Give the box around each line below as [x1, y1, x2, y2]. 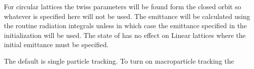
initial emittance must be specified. [4, 39, 109, 50]
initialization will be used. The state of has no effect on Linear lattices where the [4, 30, 246, 40]
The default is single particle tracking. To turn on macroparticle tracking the [4, 55, 234, 66]
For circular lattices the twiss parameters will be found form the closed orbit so [4, 1, 241, 11]
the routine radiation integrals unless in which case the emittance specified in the [4, 20, 247, 31]
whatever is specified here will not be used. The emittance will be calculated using [4, 11, 250, 21]
